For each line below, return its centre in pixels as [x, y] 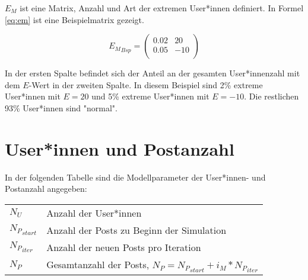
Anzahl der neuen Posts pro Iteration [124, 247]
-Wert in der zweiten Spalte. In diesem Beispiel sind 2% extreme [146, 84]
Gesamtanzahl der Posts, [98, 264]
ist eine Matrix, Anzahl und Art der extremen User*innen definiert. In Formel [162, 8]
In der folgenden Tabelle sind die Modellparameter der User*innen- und [135, 177]
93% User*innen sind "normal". [61, 107]
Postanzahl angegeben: [46, 189]
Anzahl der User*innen [94, 213]
